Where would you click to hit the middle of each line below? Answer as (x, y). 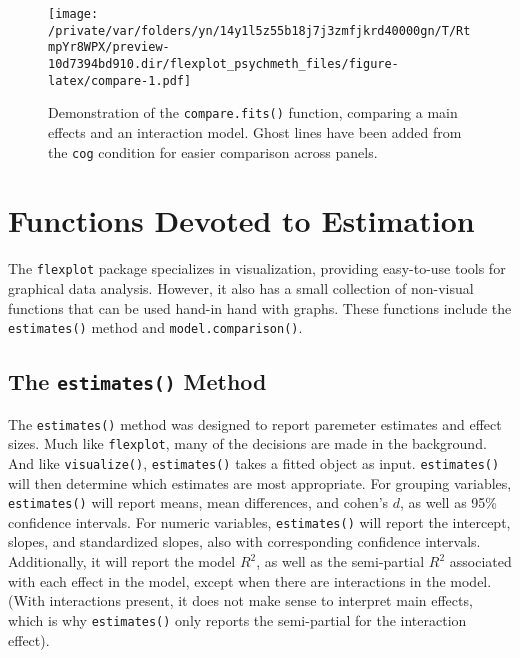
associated (480, 561)
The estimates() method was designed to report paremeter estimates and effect (255, 423)
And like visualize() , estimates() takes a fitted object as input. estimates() (254, 462)
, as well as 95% (448, 502)
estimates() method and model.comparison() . (155, 327)
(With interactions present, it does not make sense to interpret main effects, (240, 600)
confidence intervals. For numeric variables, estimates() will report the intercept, (259, 521)
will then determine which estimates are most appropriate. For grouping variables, (260, 482)
